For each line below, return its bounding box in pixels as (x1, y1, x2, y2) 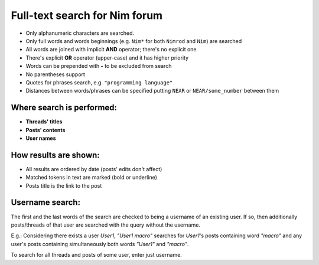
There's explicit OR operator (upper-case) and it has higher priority (25, 54, 189, 61)
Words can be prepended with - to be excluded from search (25, 63, 172, 70)
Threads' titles (25, 118, 63, 125)
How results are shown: (11, 150, 100, 160)
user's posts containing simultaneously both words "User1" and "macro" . (11, 240, 189, 247)
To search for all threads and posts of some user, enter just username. (11, 251, 183, 259)
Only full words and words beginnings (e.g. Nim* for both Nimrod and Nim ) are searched (25, 37, 242, 44)
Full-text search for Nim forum (11, 9, 162, 22)
